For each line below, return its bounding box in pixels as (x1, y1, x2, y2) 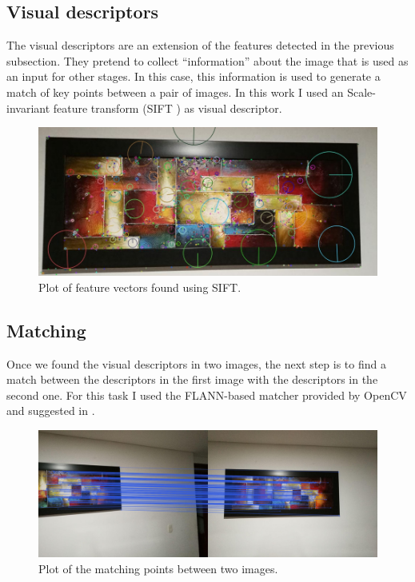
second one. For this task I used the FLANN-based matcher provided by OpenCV (6, 386, 407, 403)
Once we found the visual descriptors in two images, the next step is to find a (6, 355, 386, 372)
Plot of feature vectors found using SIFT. (38, 278, 241, 295)
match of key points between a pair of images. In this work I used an (6, 83, 344, 100)
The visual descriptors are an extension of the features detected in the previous (6, 37, 394, 54)
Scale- (347, 83, 376, 100)
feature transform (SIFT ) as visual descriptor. (53, 99, 282, 116)
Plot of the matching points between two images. (38, 560, 278, 576)
